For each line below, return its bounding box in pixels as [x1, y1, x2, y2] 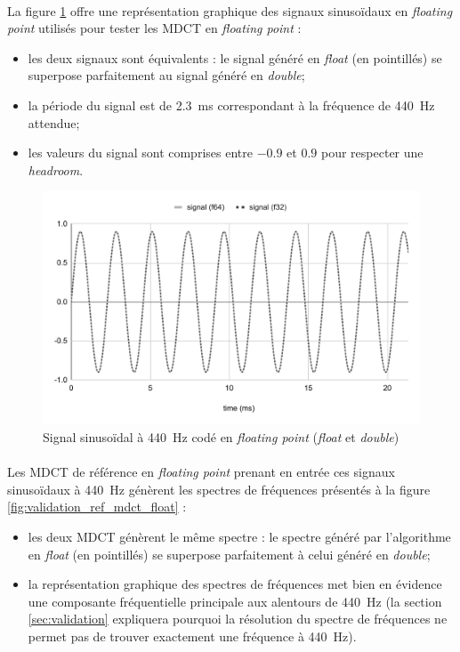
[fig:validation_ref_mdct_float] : [7, 497, 187, 516]
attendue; [28, 113, 80, 132]
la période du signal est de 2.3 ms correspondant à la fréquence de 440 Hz [28, 95, 435, 114]
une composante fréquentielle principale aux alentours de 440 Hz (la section [28, 592, 442, 610]
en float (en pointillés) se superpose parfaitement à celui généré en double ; [28, 544, 431, 563]
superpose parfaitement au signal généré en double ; [28, 66, 305, 85]
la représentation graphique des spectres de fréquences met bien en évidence [28, 575, 442, 593]
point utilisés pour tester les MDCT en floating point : [7, 19, 302, 37]
